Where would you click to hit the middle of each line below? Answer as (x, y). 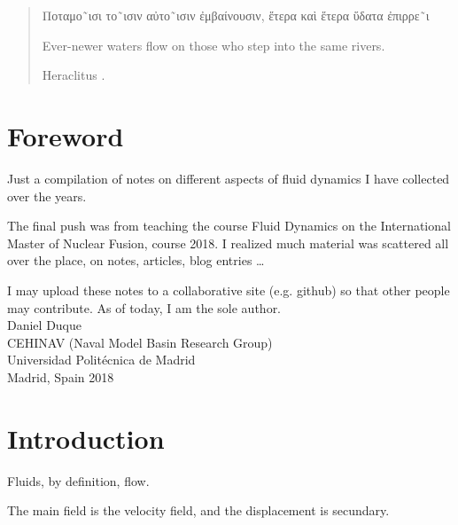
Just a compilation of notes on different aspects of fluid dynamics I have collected (229, 179)
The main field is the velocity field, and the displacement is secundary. (198, 510)
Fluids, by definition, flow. (78, 480)
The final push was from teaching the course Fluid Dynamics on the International (229, 226)
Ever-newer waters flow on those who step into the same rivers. (213, 45)
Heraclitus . (74, 75)
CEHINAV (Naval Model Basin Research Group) (140, 342)
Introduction (86, 438)
